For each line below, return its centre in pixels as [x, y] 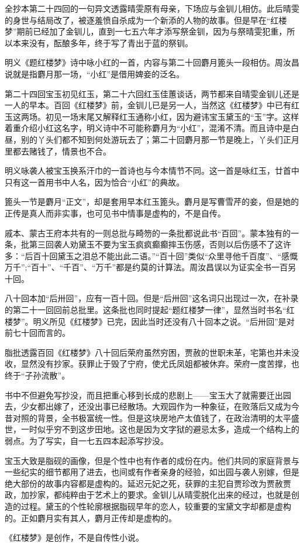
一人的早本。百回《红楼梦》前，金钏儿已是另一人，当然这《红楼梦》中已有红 [152, 105]
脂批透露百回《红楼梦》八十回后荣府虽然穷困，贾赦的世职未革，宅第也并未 [148, 352]
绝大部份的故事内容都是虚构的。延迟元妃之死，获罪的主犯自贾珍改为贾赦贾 [148, 483]
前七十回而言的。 [37, 333]
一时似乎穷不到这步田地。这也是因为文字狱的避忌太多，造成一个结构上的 [160, 429]
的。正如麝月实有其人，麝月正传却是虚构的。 [91, 517]
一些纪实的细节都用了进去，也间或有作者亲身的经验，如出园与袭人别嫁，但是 [152, 472]
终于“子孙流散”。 [37, 375]
